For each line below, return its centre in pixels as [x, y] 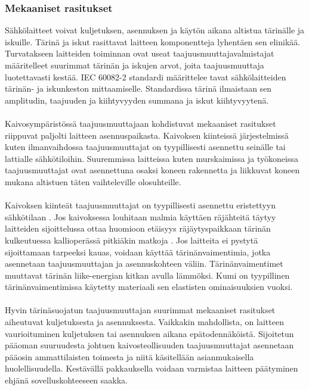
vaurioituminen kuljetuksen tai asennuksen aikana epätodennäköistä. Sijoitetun [149, 333]
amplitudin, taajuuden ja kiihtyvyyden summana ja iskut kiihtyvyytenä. [137, 100]
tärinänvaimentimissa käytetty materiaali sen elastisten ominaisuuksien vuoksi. [149, 287]
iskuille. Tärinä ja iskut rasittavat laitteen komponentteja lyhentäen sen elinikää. [153, 41]
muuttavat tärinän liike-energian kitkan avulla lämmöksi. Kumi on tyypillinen [147, 275]
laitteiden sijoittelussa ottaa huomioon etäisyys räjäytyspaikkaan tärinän [138, 228]
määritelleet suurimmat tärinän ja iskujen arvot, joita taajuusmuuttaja [135, 65]
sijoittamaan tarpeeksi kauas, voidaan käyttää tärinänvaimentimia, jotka [138, 252]
